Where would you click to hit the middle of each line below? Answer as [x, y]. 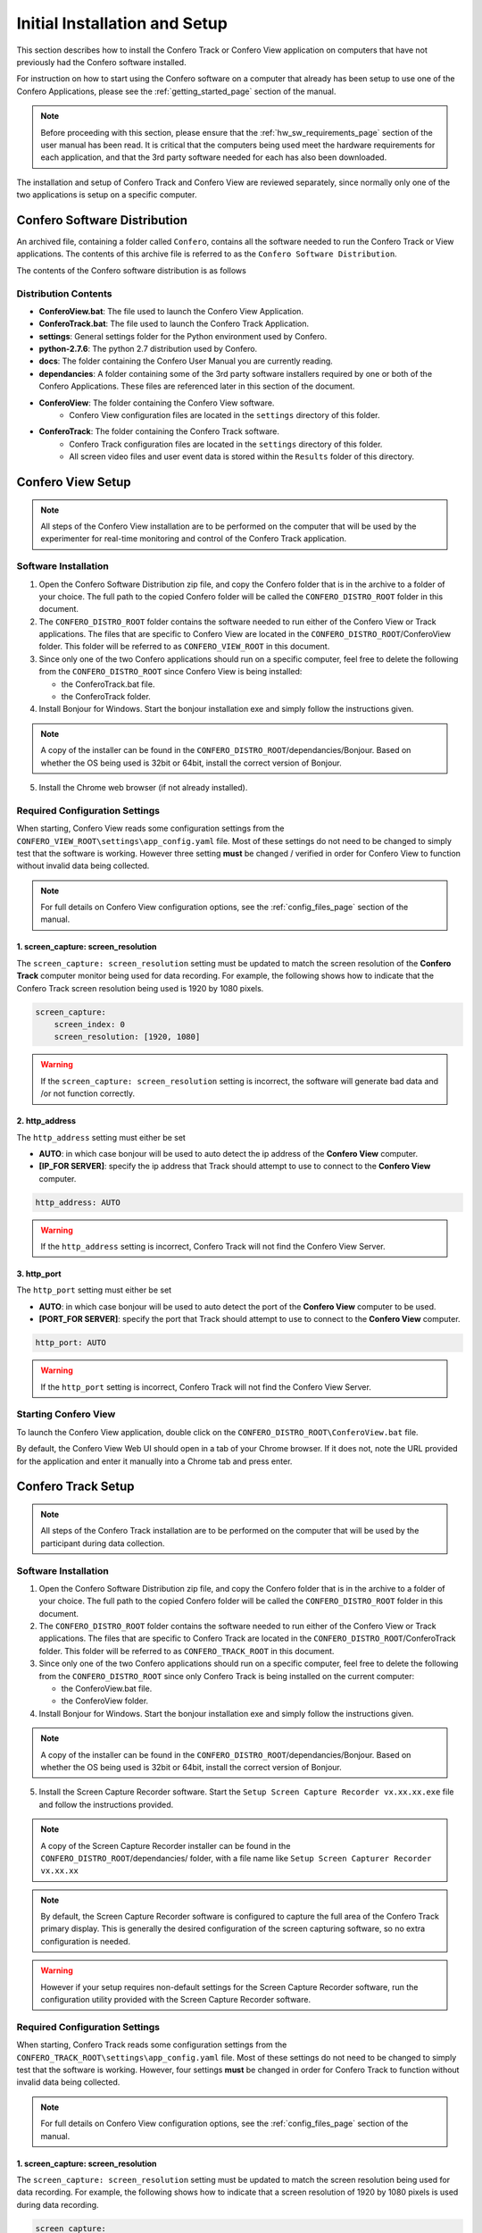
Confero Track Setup [75, 1487]
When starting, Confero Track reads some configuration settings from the [152, 2045]
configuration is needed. [86, 1941]
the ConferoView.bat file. [107, 1689]
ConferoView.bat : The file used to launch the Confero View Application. [171, 311]
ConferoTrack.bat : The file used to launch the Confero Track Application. [174, 324]
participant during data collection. [103, 1543]
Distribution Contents [64, 293]
